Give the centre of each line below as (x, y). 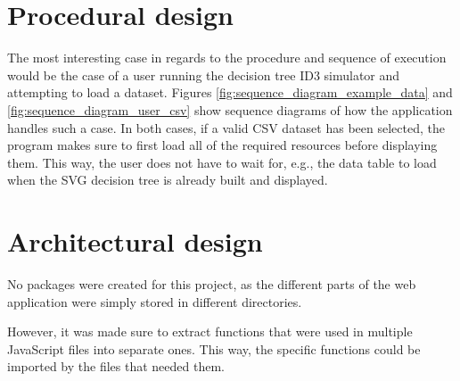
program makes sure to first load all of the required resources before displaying (222, 145)
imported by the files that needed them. (116, 366)
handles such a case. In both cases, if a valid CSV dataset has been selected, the (226, 127)
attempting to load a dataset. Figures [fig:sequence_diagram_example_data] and (230, 92)
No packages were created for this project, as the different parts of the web (212, 284)
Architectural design (135, 241)
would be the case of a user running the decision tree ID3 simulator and (204, 75)
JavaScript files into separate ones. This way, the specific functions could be (214, 348)
